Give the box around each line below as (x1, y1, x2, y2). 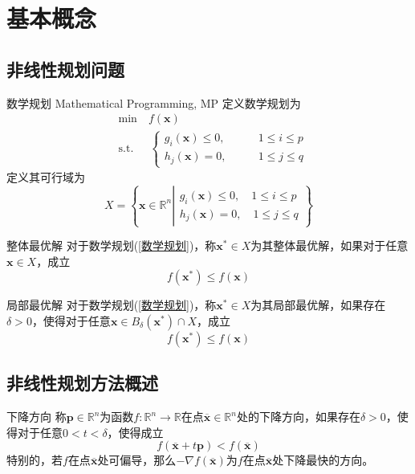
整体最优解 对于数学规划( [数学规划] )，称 (6, 237, 217, 254)
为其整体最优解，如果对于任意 (250, 237, 409, 254)
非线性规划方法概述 (6, 370, 158, 395)
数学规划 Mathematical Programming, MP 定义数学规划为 (6, 94, 301, 111)
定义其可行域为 (6, 169, 85, 186)
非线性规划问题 (6, 56, 124, 81)
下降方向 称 (6, 408, 67, 425)
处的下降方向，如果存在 (236, 408, 360, 425)
